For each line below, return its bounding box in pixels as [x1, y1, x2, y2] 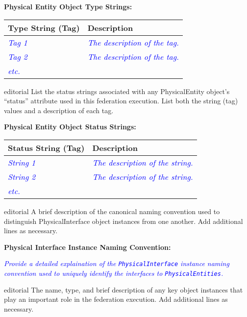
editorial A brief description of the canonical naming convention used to [4, 206, 220, 216]
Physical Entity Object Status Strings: [4, 122, 136, 132]
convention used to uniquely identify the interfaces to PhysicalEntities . [4, 268, 223, 278]
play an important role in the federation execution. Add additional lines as [4, 294, 228, 304]
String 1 [8, 156, 36, 168]
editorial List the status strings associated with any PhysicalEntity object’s [4, 86, 230, 96]
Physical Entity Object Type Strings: [4, 1, 132, 11]
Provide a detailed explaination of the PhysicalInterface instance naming [4, 258, 229, 268]
